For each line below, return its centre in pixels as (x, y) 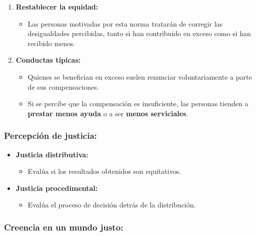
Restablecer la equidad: (57, 7)
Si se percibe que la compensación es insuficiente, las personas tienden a (138, 103)
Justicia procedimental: (57, 188)
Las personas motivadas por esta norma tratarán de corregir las (125, 23)
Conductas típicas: (48, 60)
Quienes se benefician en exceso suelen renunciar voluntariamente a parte (140, 76)
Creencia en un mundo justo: (64, 227)
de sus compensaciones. (63, 86)
